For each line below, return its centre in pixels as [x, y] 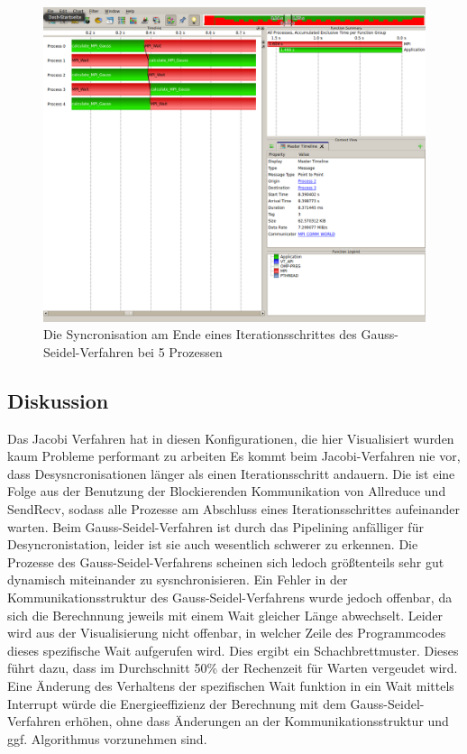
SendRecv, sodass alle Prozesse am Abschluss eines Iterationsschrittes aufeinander [233, 509]
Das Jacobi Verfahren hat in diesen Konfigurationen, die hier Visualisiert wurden [231, 438]
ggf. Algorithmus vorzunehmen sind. [107, 738]
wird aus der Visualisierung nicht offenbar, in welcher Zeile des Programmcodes [227, 633]
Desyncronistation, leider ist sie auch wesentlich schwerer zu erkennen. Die [213, 544]
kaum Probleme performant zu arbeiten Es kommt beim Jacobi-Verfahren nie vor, [234, 456]
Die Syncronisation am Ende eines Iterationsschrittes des [200, 334]
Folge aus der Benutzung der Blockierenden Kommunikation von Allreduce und [227, 491]
